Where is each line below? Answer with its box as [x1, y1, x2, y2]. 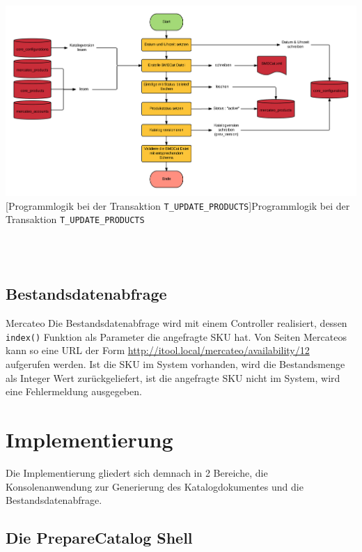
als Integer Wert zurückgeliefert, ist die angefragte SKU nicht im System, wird [6, 370, 340, 385]
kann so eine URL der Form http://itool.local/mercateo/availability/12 [6, 343, 310, 358]
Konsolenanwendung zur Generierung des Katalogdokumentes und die [6, 479, 304, 493]
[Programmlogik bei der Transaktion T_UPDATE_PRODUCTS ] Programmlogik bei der [6, 198, 350, 213]
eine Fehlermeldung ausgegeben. [6, 384, 142, 399]
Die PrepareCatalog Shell [6, 527, 193, 549]
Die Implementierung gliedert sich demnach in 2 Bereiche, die [6, 465, 268, 480]
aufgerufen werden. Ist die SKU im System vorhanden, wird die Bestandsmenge [6, 357, 345, 371]
